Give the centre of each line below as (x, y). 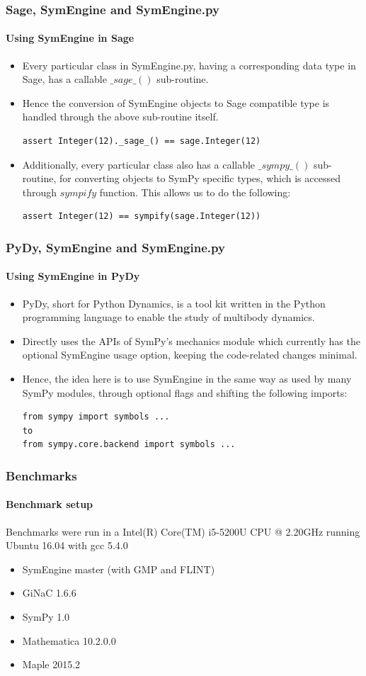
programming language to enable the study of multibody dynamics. (168, 317)
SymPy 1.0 (46, 616)
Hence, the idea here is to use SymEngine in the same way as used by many (187, 378)
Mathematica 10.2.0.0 (69, 640)
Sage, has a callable (64, 79)
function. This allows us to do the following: (195, 192)
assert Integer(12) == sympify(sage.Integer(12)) (142, 216)
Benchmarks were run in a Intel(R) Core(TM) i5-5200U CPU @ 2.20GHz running (183, 531)
